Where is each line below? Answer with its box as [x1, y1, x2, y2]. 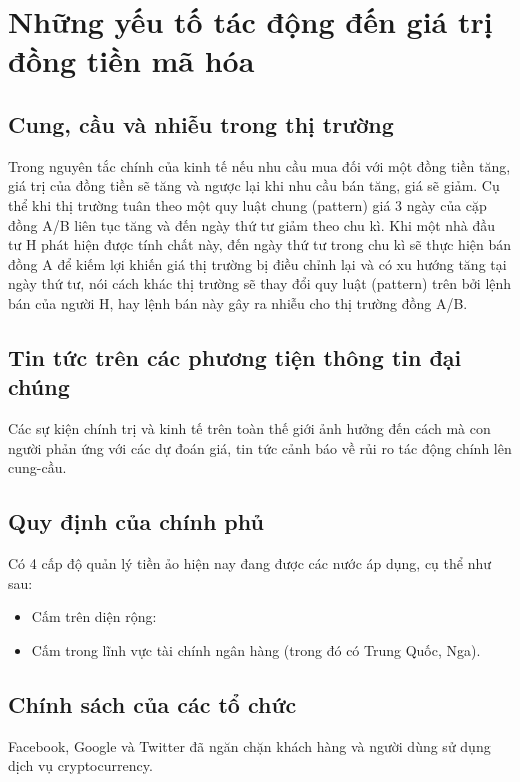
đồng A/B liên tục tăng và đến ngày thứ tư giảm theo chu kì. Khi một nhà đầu [8, 214, 496, 235]
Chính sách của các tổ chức [8, 688, 297, 719]
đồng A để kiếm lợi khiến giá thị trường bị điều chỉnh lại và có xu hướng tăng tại [8, 253, 507, 274]
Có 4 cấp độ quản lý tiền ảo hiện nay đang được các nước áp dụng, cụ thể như [8, 553, 492, 574]
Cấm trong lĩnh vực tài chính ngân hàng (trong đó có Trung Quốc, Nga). [31, 639, 481, 660]
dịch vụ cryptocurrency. [8, 755, 153, 776]
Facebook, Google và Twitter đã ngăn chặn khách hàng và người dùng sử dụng [8, 735, 491, 756]
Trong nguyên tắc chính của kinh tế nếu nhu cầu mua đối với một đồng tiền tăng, [8, 155, 511, 176]
